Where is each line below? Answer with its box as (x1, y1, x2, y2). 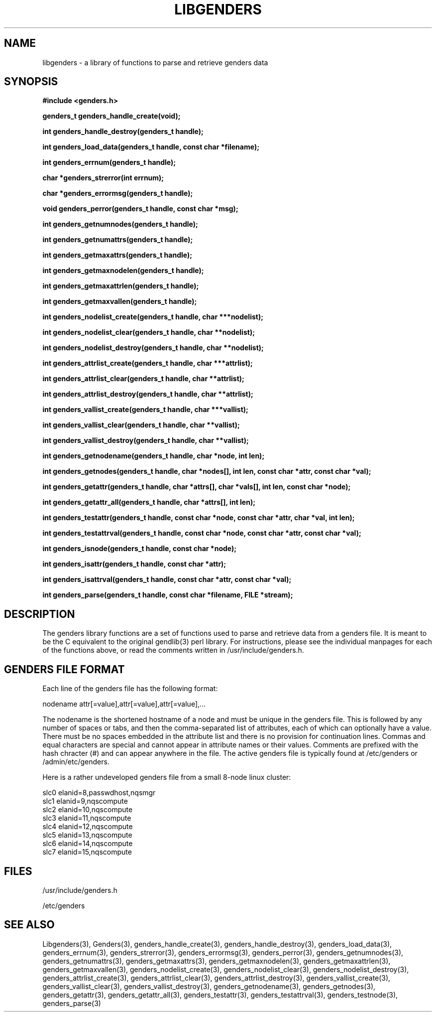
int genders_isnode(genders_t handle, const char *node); (42, 544, 237, 553)
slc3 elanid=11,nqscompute (42, 814, 131, 823)
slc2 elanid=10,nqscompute (42, 805, 133, 814)
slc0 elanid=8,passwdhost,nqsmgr (42, 788, 156, 797)
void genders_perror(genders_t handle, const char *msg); (42, 204, 238, 213)
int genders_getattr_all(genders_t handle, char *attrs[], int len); (42, 498, 255, 507)
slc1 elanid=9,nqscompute (42, 797, 128, 806)
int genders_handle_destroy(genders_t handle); (42, 127, 204, 136)
